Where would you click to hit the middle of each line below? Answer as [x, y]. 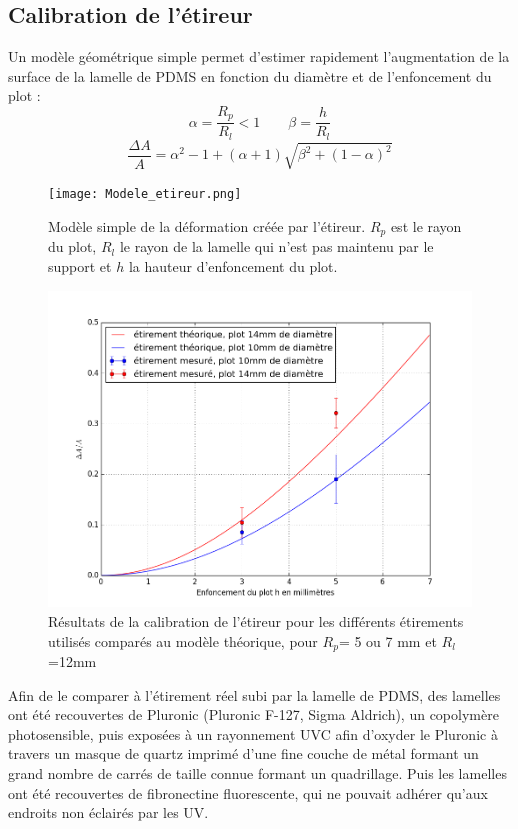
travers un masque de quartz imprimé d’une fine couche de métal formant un [243, 753]
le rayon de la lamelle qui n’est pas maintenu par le [276, 246]
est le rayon [426, 225]
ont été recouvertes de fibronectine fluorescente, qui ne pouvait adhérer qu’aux [248, 792]
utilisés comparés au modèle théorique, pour [183, 640]
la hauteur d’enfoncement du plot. [233, 265]
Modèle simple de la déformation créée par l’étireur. [207, 225]
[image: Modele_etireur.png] [145, 194]
